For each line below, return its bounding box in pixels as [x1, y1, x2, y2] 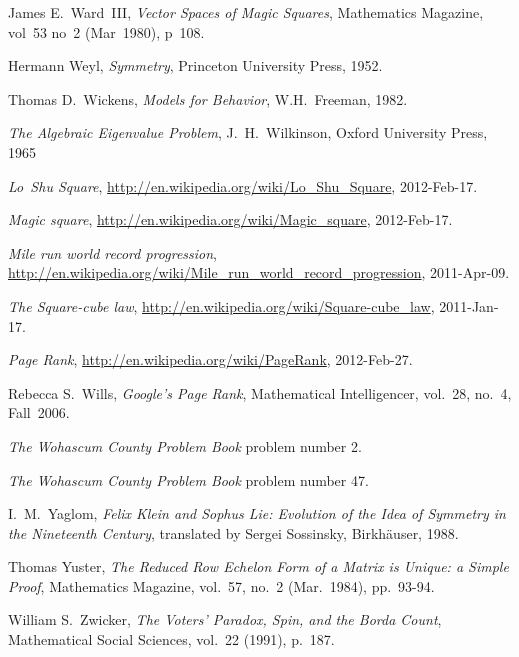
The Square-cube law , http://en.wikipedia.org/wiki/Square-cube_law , [8, 295, 435, 316]
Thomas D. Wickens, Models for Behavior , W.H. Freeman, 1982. [8, 88, 408, 109]
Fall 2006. [8, 402, 70, 423]
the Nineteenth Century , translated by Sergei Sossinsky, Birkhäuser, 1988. [8, 522, 459, 543]
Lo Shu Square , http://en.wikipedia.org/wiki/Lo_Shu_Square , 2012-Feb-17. [8, 175, 478, 196]
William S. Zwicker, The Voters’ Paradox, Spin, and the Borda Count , [8, 609, 442, 630]
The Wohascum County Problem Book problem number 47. [8, 469, 369, 490]
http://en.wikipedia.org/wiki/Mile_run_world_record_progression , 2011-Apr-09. [8, 262, 510, 283]
